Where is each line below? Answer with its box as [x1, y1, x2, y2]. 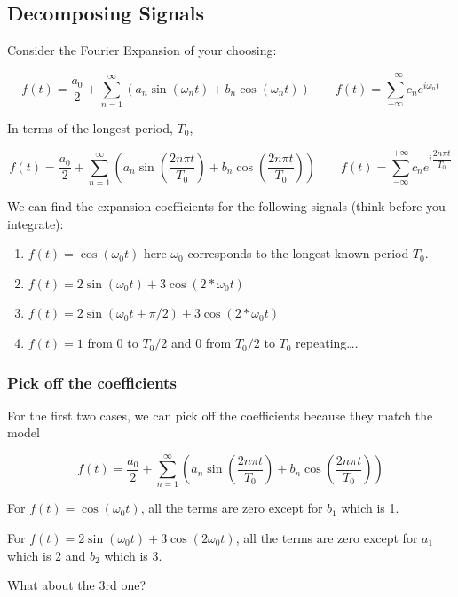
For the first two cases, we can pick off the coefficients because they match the [7, 405, 433, 424]
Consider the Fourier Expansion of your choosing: [7, 41, 277, 59]
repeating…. [296, 334, 359, 352]
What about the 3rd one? [7, 576, 146, 594]
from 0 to [87, 334, 138, 352]
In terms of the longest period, [7, 118, 173, 137]
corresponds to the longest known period [187, 244, 409, 263]
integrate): [7, 214, 64, 232]
